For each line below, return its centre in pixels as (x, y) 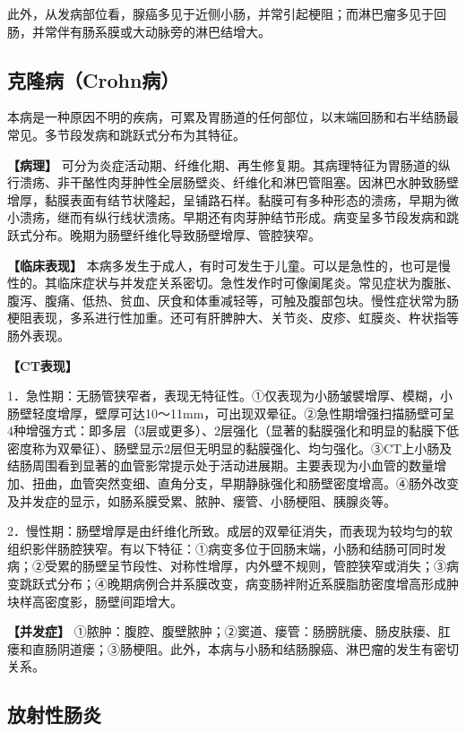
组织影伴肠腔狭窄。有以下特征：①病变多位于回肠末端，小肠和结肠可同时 (220, 548)
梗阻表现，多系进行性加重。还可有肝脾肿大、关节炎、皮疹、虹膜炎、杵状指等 (233, 318)
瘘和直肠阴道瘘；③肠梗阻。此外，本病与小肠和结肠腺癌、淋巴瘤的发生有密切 (233, 648)
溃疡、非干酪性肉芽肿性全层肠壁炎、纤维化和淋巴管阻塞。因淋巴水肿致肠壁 (239, 182)
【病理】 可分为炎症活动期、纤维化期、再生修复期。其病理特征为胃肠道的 (223, 164)
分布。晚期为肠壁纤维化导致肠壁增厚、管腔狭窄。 (176, 234)
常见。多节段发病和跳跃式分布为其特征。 (126, 134)
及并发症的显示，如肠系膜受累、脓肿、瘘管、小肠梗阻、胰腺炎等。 (202, 500)
